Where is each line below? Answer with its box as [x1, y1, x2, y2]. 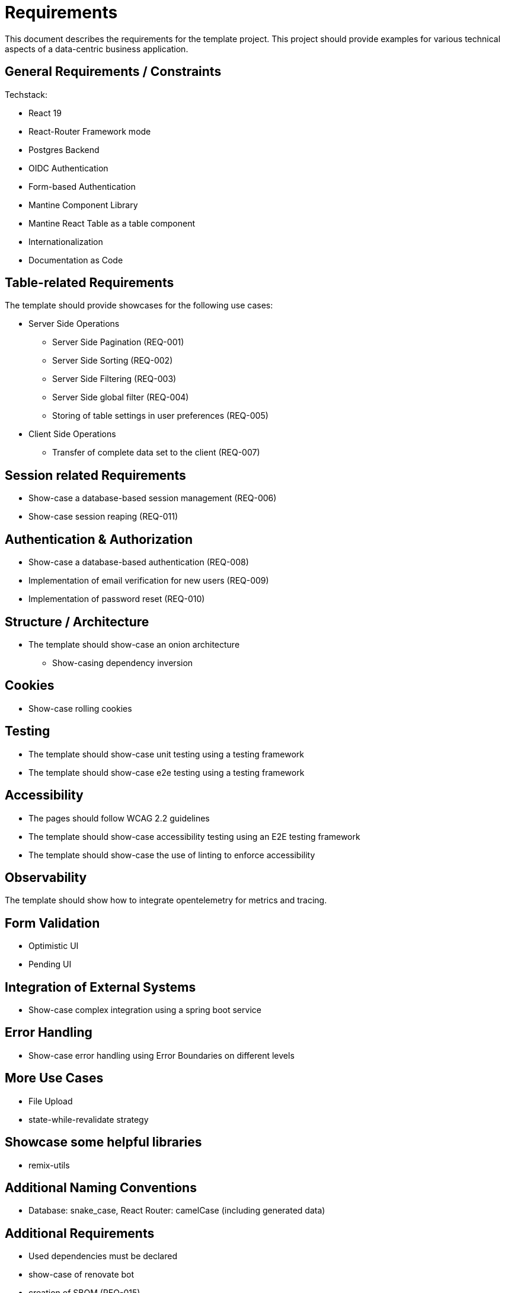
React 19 [28, 107, 62, 118]
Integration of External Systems [5, 979, 196, 995]
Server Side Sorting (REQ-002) [52, 355, 173, 366]
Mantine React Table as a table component [28, 218, 196, 228]
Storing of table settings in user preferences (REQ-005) [52, 410, 269, 421]
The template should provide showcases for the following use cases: [5, 300, 273, 311]
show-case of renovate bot [28, 1269, 135, 1280]
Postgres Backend [28, 144, 100, 155]
